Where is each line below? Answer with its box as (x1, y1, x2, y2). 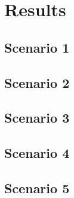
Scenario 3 (4, 108, 70, 127)
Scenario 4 (4, 144, 70, 162)
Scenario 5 (4, 178, 70, 197)
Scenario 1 (4, 38, 70, 56)
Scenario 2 (4, 73, 70, 92)
